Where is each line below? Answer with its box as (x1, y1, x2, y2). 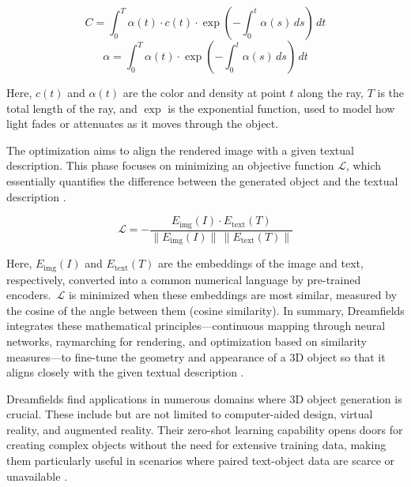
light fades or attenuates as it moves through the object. (6, 115, 279, 132)
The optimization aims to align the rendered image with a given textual (6, 141, 354, 158)
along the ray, (297, 84, 364, 100)
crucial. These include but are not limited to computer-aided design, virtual (6, 406, 373, 422)
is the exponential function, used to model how (168, 99, 395, 116)
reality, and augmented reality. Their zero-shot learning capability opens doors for (6, 421, 403, 437)
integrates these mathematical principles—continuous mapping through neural (6, 317, 386, 334)
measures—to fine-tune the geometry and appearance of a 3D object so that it (6, 348, 386, 365)
